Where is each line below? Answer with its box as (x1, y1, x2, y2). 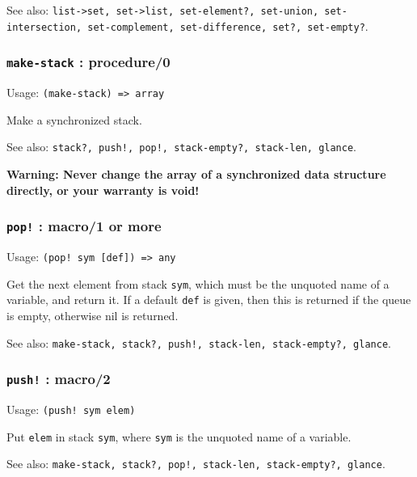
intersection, (6, 21, 82, 33)
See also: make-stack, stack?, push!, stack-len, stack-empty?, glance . (6, 334, 391, 351)
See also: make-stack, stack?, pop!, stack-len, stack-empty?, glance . (6, 455, 385, 472)
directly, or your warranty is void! (6, 181, 200, 198)
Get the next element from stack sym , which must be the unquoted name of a (6, 275, 390, 292)
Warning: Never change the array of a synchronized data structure (6, 166, 386, 182)
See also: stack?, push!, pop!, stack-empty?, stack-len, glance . (6, 138, 357, 155)
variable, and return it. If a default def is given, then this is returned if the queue (6, 291, 411, 308)
